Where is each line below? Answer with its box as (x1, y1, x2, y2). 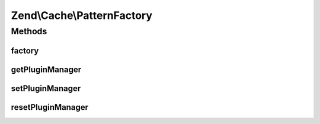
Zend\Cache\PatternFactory (11, 9, 153, 22)
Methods (11, 26, 47, 37)
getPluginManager (11, 64, 82, 74)
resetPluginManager (11, 102, 89, 112)
